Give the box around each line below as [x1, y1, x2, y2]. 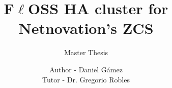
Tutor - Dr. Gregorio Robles [42, 74, 130, 84]
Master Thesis [64, 47, 108, 58]
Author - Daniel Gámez [49, 64, 123, 74]
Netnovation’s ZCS [18, 18, 154, 38]
